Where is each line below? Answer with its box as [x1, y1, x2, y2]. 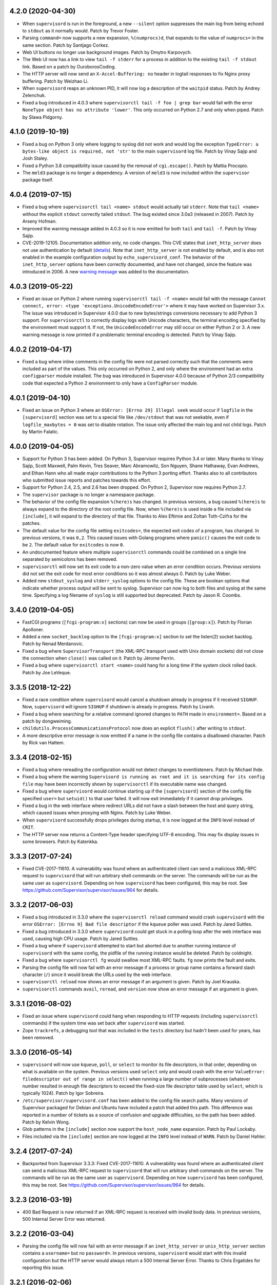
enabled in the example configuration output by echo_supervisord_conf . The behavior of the [22, 254, 225, 261]
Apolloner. [22, 626, 44, 632]
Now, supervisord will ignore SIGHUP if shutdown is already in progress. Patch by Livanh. [22, 704, 215, 710]
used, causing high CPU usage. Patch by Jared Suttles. [22, 935, 139, 942]
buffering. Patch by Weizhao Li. [22, 78, 89, 84]
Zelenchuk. [22, 93, 46, 99]
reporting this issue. [22, 1264, 65, 1271]
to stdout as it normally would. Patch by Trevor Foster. [22, 27, 140, 33]
